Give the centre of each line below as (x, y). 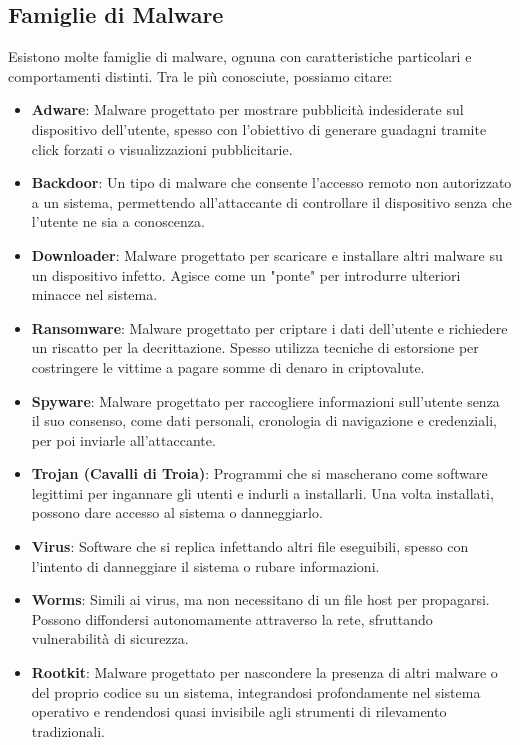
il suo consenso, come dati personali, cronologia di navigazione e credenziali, (264, 420)
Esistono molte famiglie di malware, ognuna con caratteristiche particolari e (240, 56)
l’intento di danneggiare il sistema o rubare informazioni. (205, 565)
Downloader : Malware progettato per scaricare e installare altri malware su (267, 254)
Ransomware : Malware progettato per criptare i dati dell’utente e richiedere (269, 327)
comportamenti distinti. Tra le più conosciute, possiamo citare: (200, 75)
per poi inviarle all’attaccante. (123, 439)
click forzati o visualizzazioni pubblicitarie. (162, 148)
